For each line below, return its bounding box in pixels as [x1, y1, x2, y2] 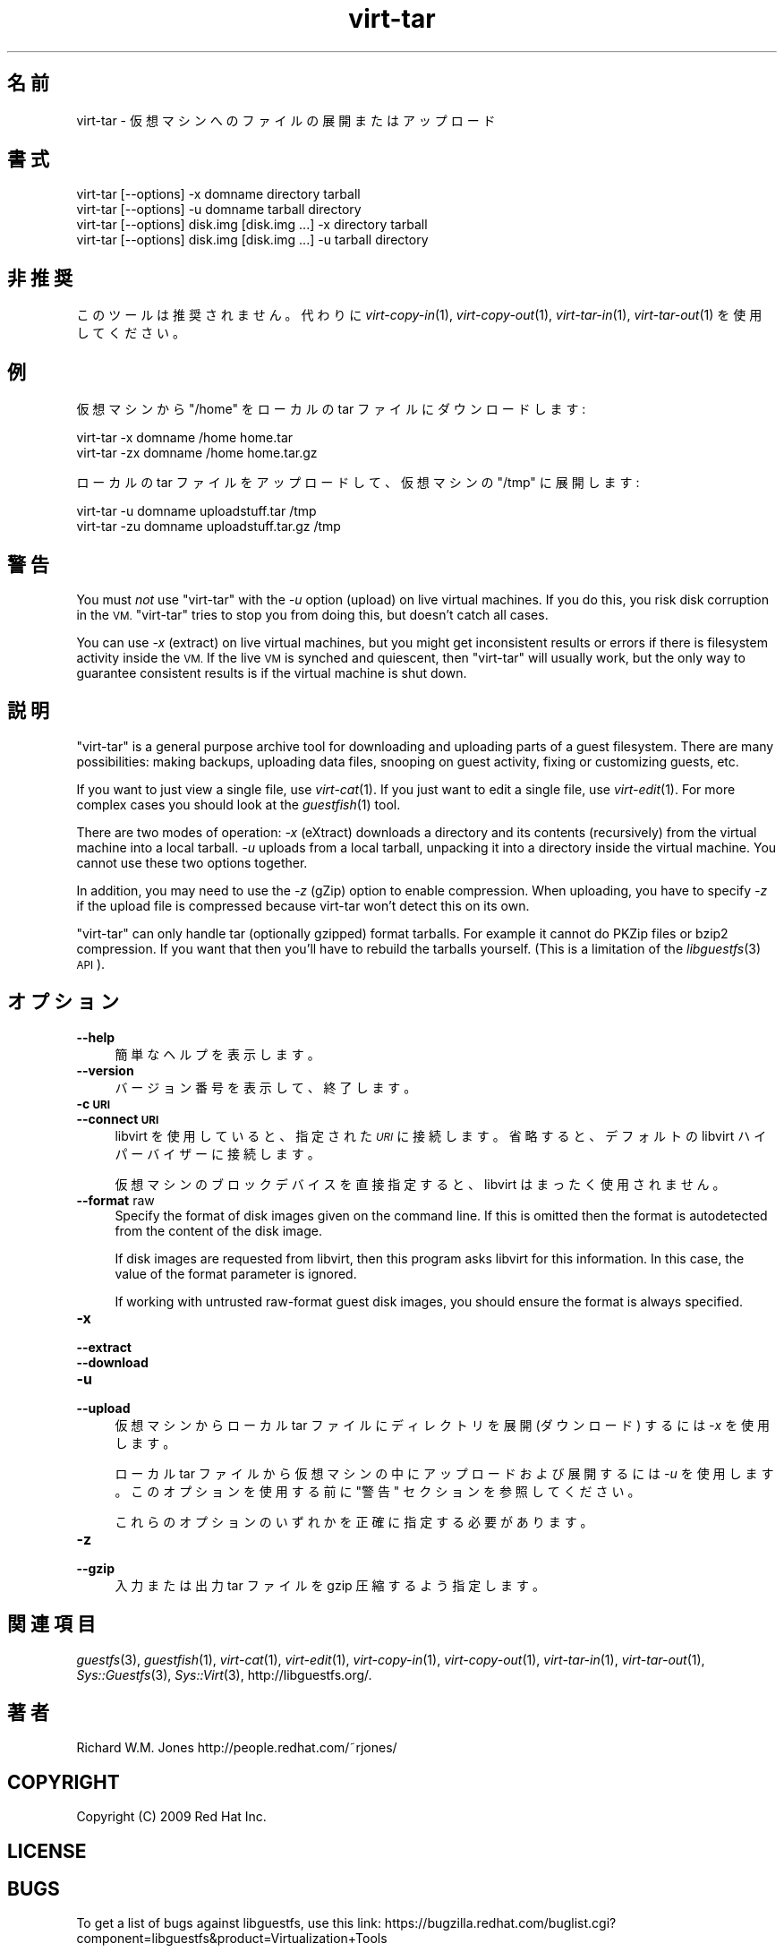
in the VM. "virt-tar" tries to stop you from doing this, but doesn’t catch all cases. [76, 606, 549, 622]
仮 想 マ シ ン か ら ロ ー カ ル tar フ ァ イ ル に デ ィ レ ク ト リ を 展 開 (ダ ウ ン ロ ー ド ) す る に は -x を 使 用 [115, 1417, 770, 1433]
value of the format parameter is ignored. [115, 1265, 357, 1281]
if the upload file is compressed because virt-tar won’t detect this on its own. [76, 897, 530, 913]
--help [76, 1029, 115, 1045]
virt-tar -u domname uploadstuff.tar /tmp [76, 503, 317, 519]
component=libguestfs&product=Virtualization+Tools [76, 1931, 388, 1947]
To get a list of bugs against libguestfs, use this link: [76, 1915, 381, 1931]
